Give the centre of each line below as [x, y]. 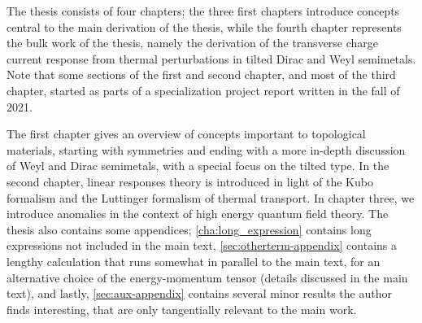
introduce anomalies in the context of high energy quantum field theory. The [198, 214]
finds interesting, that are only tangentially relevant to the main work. [182, 309]
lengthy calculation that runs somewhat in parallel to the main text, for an [194, 261]
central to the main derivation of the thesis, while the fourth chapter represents [204, 26]
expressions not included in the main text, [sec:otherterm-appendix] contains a [202, 245]
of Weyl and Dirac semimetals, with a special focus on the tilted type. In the [198, 166]
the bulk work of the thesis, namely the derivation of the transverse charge [193, 43]
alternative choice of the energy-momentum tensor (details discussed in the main [207, 277]
